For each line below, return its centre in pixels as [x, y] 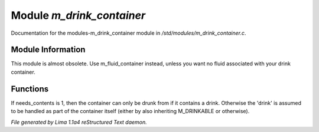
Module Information [48, 50]
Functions [30, 89]
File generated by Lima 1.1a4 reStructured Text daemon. [79, 122]
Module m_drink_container [78, 15]
